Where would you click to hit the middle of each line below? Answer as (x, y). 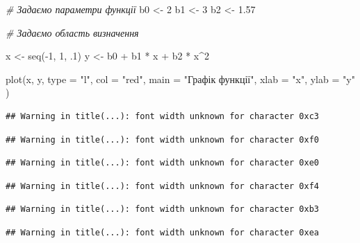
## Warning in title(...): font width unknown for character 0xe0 (163, 163)
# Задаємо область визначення (72, 32)
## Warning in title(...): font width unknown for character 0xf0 (163, 139)
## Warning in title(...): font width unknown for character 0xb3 (163, 209)
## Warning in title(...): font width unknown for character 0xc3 (163, 116)
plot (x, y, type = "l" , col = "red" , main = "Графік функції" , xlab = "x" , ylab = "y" (180, 79)
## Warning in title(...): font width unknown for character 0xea (163, 232)
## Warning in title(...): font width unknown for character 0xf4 (163, 186)
